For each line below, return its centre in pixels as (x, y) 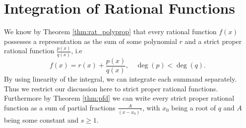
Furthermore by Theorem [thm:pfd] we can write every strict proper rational (119, 98)
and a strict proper (213, 41)
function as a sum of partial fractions (60, 107)
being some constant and (41, 119)
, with (151, 107)
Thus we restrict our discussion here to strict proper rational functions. (111, 88)
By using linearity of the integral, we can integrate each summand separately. (120, 79)
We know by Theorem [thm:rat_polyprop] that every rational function (110, 32)
